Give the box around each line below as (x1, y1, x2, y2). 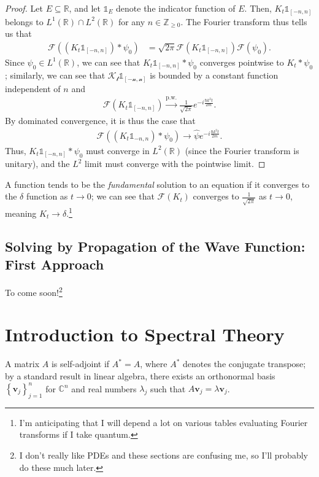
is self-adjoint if (51, 357, 110, 370)
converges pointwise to (199, 55, 284, 68)
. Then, (244, 2, 272, 14)
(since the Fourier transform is (185, 144, 299, 157)
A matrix (5, 357, 40, 370)
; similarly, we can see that (5, 69, 106, 82)
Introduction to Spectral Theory (5, 322, 285, 347)
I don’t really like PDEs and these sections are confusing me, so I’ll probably (19, 449, 308, 461)
